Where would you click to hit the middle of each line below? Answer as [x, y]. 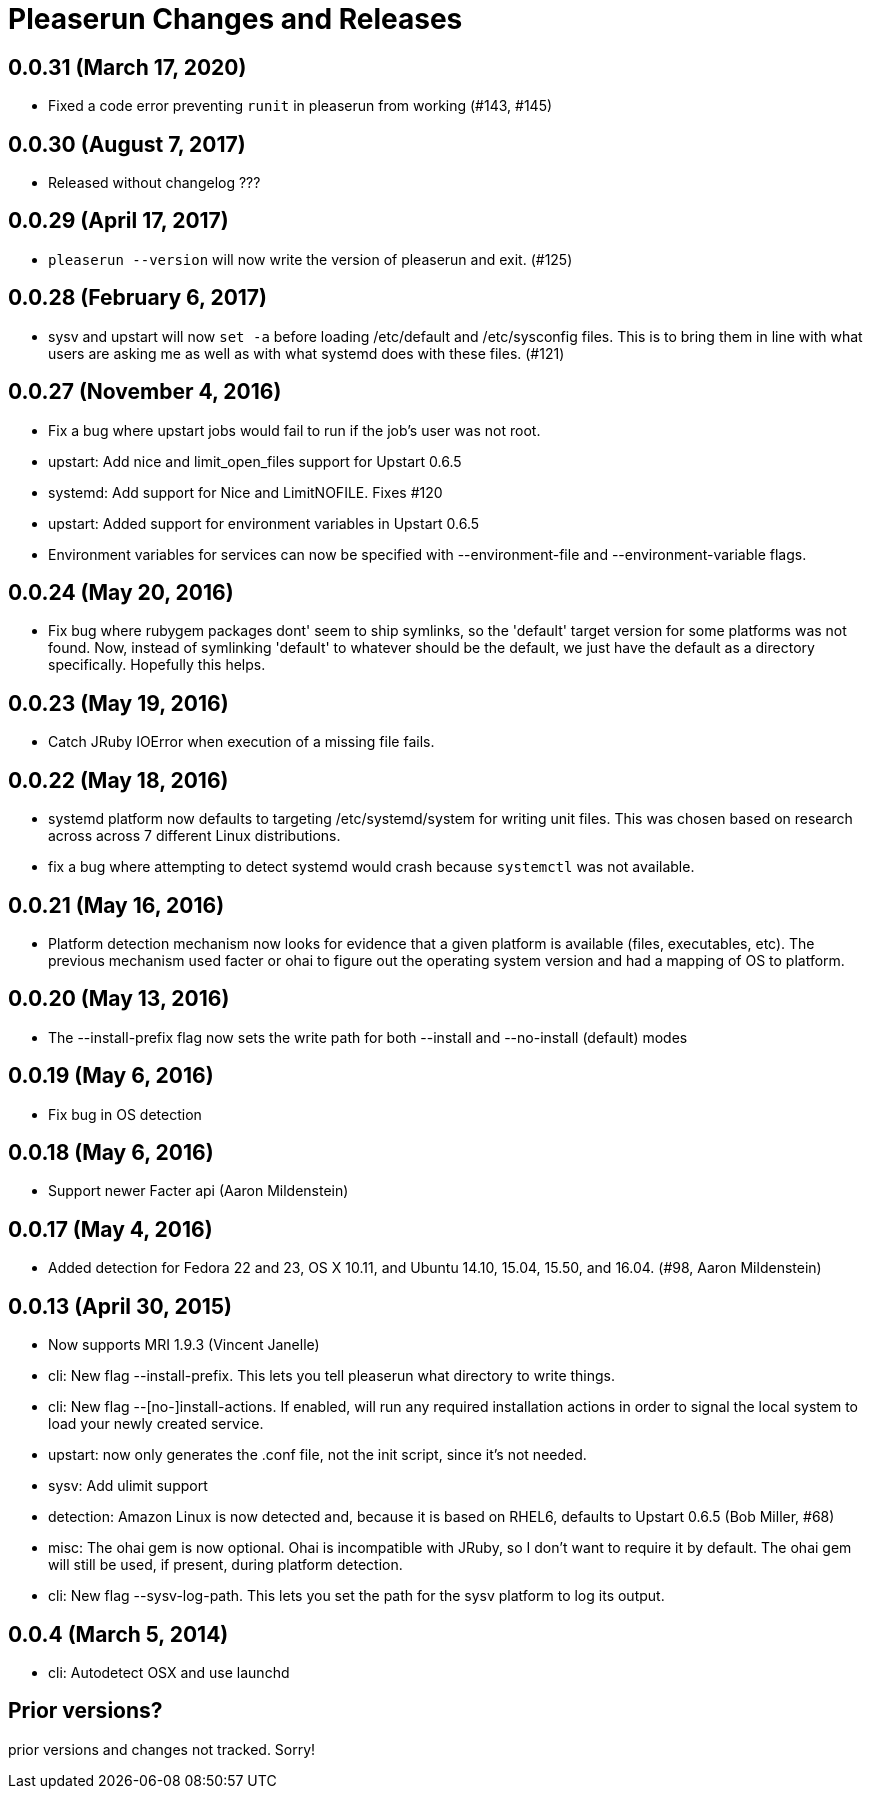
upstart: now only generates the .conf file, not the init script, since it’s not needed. [317, 1455]
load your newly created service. [156, 1424]
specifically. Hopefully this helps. [157, 665]
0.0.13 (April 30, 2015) [120, 1306]
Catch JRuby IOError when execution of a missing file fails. [241, 742]
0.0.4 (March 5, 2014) [118, 1634]
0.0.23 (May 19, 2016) [118, 703]
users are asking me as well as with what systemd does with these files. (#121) [306, 353]
